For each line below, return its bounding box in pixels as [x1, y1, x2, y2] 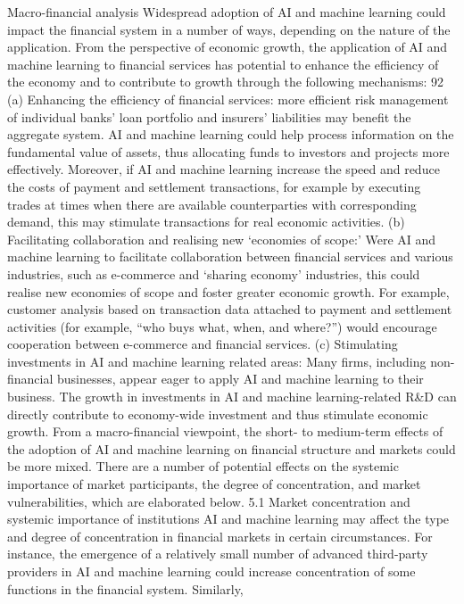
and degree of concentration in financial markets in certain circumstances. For [7, 526, 433, 545]
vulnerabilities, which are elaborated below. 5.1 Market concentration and [7, 492, 410, 510]
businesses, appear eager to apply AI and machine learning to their [57, 369, 424, 388]
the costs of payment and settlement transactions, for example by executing [7, 177, 421, 195]
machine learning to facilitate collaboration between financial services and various [7, 247, 453, 266]
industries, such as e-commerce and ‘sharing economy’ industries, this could [7, 264, 420, 283]
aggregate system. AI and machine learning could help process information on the [7, 125, 454, 144]
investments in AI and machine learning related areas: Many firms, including [7, 352, 427, 370]
